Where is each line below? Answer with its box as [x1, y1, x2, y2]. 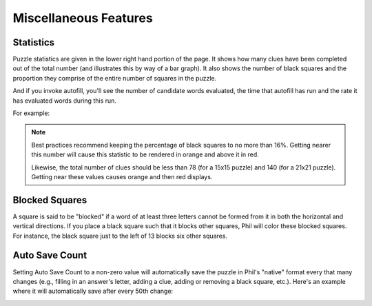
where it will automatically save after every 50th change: [12, 287, 174, 296]
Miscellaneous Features [12, 10, 153, 25]
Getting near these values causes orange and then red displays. [31, 172, 213, 181]
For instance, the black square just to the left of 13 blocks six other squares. [12, 232, 227, 240]
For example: [12, 109, 50, 117]
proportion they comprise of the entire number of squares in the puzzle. [12, 74, 217, 82]
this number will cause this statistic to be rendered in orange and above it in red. [31, 150, 260, 159]
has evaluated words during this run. [12, 96, 117, 105]
